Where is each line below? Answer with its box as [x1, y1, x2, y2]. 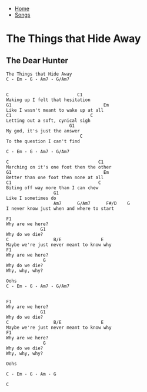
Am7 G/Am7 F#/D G [53, 200, 131, 206]
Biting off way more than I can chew [6, 185, 99, 191]
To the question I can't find [6, 138, 81, 144]
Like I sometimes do [6, 195, 57, 201]
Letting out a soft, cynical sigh [6, 118, 91, 124]
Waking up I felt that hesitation [6, 97, 91, 103]
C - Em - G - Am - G [6, 371, 57, 377]
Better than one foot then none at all [6, 174, 104, 180]
